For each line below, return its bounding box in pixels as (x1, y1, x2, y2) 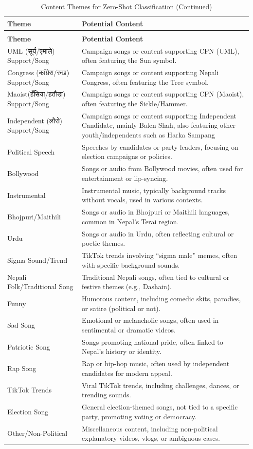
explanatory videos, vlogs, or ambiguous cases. (82, 433, 220, 443)
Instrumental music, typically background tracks (82, 185, 226, 195)
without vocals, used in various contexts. (82, 195, 203, 205)
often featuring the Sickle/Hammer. (82, 98, 188, 108)
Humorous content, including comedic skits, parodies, (82, 293, 241, 303)
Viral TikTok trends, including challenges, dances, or (82, 380, 239, 390)
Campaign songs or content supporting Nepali (82, 67, 219, 77)
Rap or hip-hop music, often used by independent (82, 358, 230, 369)
